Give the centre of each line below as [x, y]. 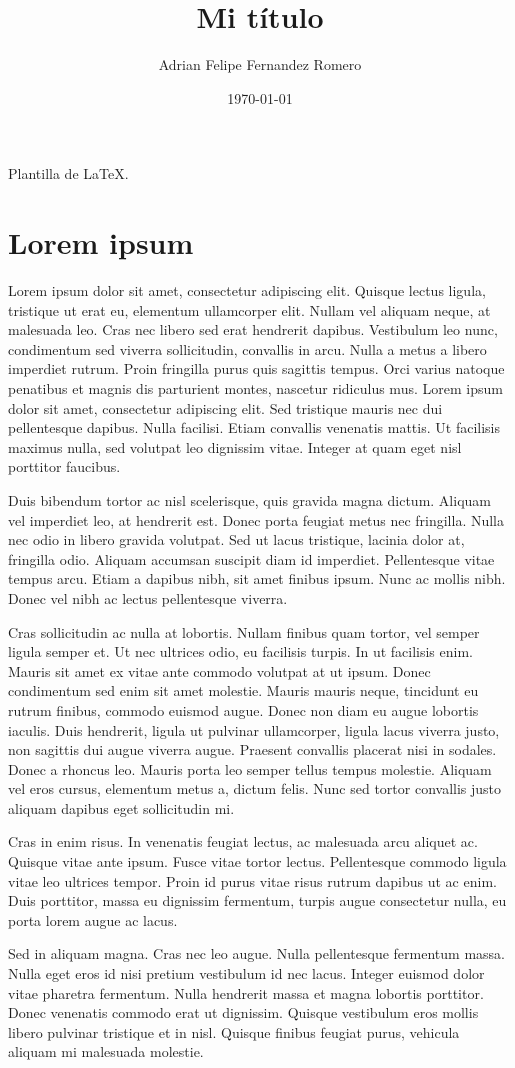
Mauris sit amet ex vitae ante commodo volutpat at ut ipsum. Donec [219, 670]
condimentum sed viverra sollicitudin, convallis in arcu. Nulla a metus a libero [247, 348]
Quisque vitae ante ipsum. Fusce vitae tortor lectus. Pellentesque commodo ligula [257, 861]
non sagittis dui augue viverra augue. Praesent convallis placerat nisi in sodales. [252, 749]
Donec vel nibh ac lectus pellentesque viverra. [148, 597]
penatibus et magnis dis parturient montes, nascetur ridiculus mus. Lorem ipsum [255, 388]
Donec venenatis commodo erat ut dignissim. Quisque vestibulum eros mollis [243, 1012]
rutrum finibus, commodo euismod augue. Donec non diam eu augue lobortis [243, 709]
